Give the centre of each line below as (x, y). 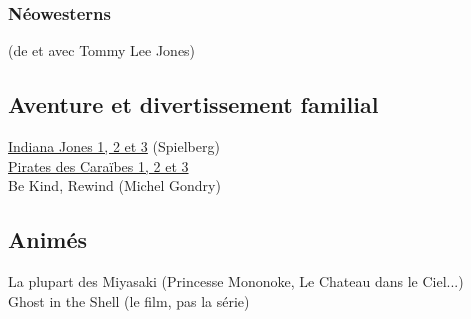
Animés (48, 239)
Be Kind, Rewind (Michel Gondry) (114, 185)
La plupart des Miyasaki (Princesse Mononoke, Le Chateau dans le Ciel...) (236, 281)
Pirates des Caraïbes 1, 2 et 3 (98, 165)
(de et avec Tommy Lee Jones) (102, 50)
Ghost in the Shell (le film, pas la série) (129, 300)
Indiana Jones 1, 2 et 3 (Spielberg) (114, 146)
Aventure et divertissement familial (193, 104)
